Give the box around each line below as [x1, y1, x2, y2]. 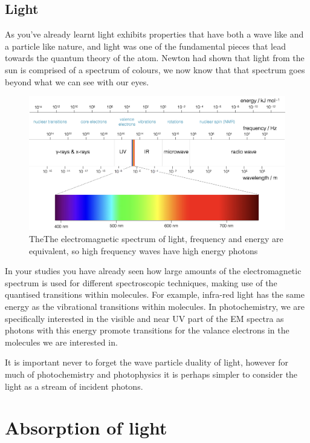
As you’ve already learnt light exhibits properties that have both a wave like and [5, 28, 304, 41]
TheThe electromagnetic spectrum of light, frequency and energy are [29, 232, 283, 245]
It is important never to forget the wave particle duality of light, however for [5, 356, 288, 369]
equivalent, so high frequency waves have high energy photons [29, 244, 258, 257]
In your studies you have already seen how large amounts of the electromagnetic [5, 264, 302, 277]
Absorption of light [5, 415, 167, 440]
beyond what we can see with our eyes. [5, 75, 149, 88]
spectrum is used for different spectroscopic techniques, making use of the [5, 276, 277, 289]
